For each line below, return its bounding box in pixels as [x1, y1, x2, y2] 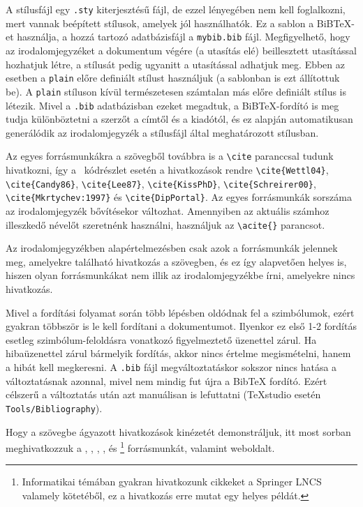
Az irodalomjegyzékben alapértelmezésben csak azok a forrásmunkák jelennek [6, 241, 338, 255]
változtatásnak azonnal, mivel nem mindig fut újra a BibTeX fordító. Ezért [6, 373, 327, 388]
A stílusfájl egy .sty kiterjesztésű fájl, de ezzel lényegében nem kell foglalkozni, [6, 2, 346, 16]
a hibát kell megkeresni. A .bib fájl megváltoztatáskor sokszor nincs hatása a [6, 360, 337, 374]
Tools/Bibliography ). [6, 400, 103, 415]
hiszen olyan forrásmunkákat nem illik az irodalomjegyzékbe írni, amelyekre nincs [6, 268, 355, 282]
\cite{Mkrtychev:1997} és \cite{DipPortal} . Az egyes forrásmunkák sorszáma [6, 190, 352, 204]
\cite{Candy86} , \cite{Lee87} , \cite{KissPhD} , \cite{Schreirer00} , [6, 176, 316, 190]
